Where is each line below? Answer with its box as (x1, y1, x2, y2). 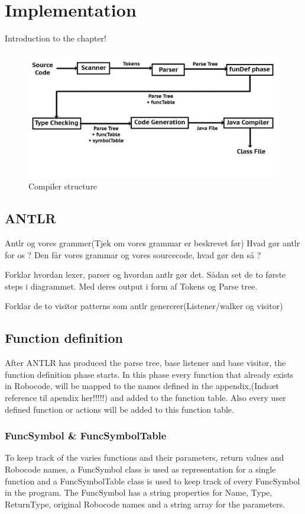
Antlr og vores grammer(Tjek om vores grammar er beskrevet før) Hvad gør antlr (5, 237, 300, 249)
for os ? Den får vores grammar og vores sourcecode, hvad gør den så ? (5, 248, 261, 261)
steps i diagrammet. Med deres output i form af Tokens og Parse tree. (5, 280, 258, 292)
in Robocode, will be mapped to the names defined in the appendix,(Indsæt (5, 380, 279, 392)
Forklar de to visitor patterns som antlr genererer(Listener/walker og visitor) (5, 300, 283, 312)
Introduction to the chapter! (5, 32, 106, 44)
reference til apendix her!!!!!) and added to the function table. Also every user (5, 391, 286, 404)
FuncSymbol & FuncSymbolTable (5, 428, 167, 443)
